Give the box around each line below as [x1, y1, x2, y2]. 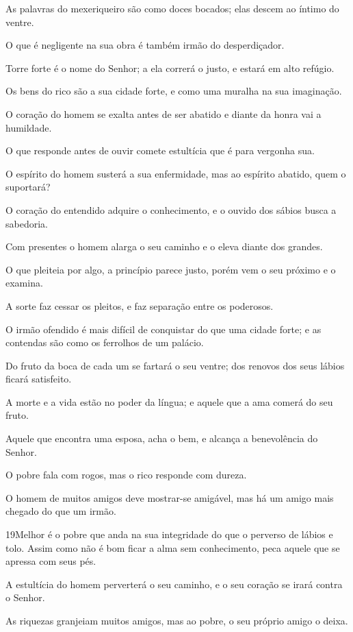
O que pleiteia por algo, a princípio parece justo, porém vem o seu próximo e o [5, 262, 336, 276]
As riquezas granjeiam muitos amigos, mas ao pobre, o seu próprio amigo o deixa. [5, 613, 348, 627]
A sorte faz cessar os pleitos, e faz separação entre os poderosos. [5, 298, 274, 313]
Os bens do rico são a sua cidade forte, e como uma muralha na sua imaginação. [5, 84, 342, 98]
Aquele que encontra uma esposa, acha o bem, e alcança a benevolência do [5, 431, 318, 446]
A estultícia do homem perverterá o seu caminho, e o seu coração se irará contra [5, 576, 343, 591]
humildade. [5, 120, 52, 134]
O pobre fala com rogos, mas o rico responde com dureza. [5, 467, 247, 482]
